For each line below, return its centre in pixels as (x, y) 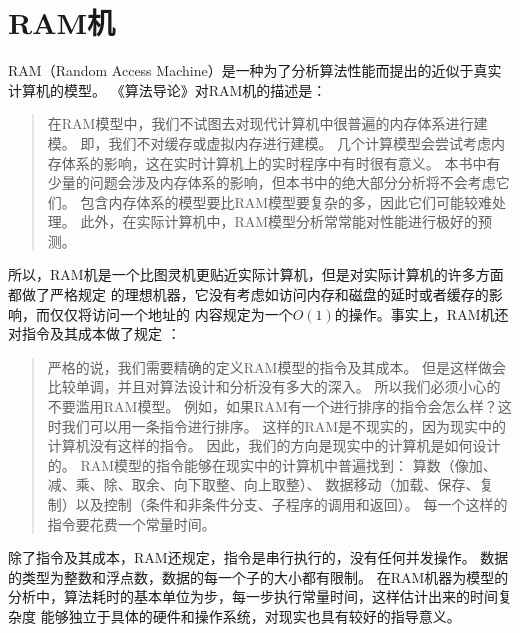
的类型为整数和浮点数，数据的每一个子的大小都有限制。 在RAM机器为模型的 (258, 576)
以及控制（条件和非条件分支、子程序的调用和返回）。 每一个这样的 (291, 504)
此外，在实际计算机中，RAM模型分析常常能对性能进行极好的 (279, 221)
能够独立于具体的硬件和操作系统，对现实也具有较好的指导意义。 (250, 615)
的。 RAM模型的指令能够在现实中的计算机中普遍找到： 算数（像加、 (272, 464)
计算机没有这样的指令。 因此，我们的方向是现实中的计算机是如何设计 (274, 445)
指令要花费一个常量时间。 (131, 523)
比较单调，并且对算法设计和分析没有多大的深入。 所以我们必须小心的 (274, 386)
